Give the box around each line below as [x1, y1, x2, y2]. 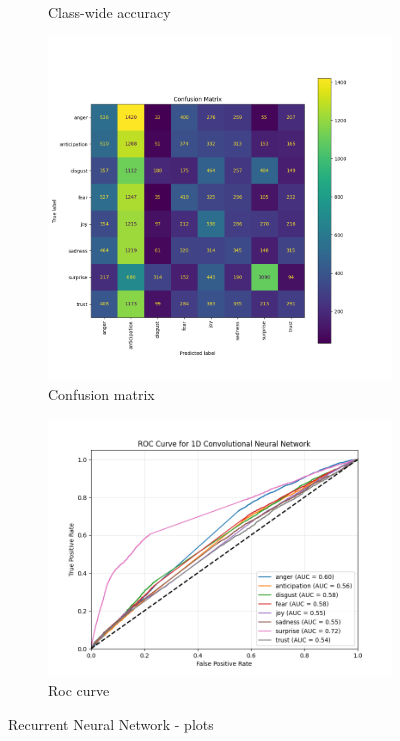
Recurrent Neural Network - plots [8, 713, 214, 734]
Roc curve [48, 680, 110, 701]
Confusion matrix [48, 384, 155, 405]
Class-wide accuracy [48, 2, 171, 22]
